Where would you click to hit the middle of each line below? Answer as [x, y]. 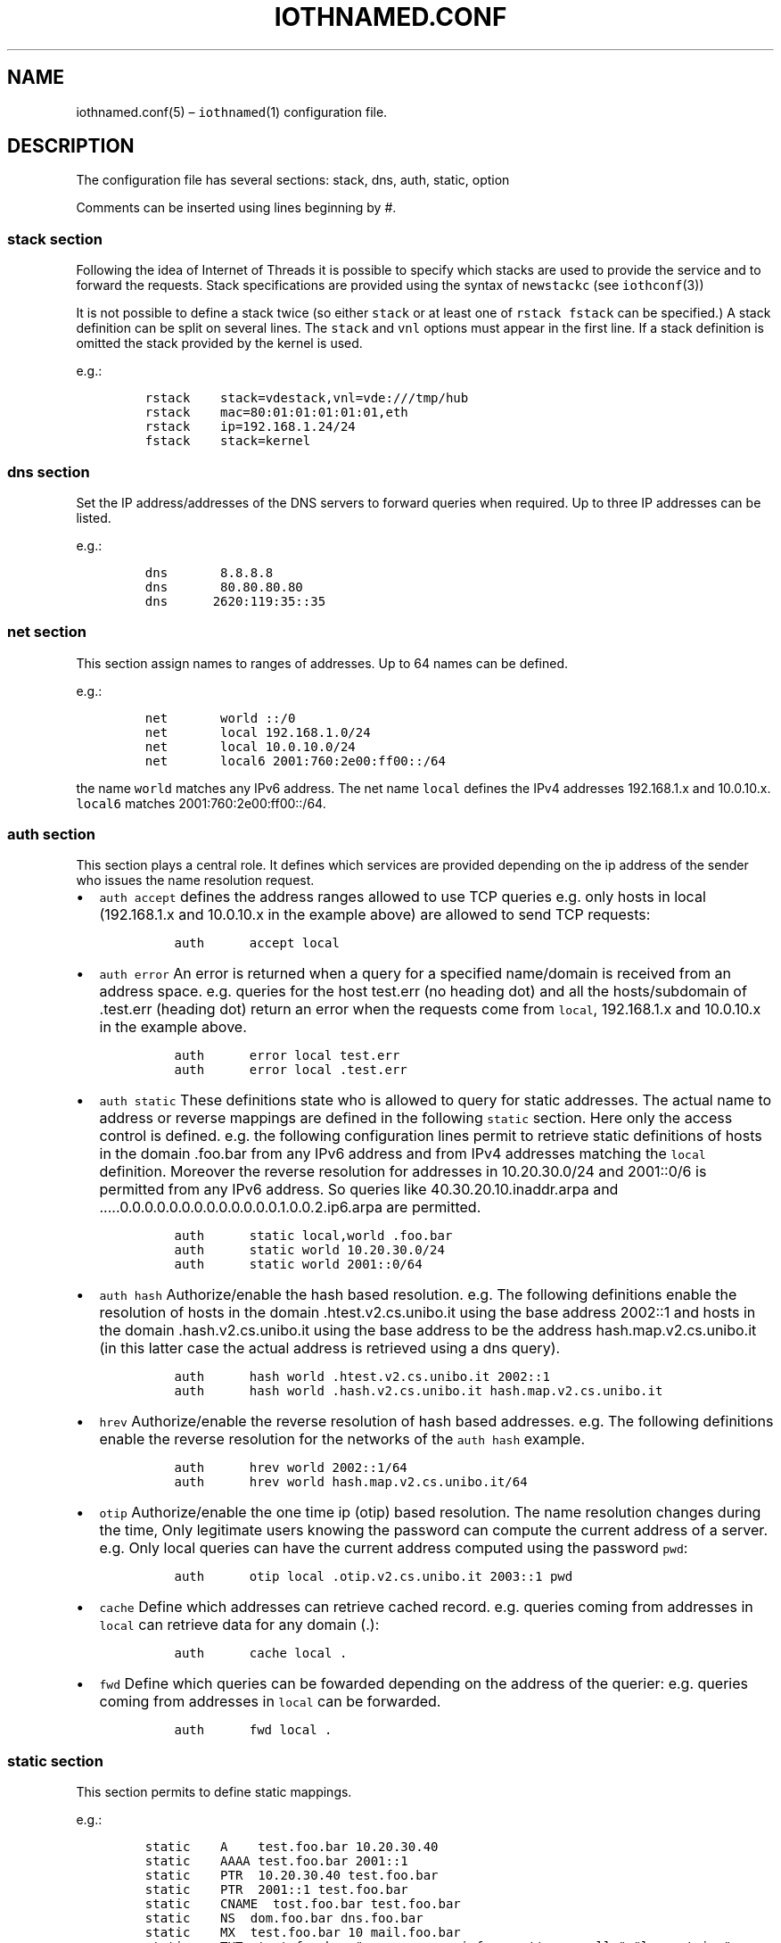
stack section [55, 239]
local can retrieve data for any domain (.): [239, 1625]
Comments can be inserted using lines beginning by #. [236, 208]
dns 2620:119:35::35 [235, 601]
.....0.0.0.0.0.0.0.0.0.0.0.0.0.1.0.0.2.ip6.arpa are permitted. [290, 1207]
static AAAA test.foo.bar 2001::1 [276, 1861]
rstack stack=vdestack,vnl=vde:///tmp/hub [307, 398]
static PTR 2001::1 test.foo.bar [276, 1890]
